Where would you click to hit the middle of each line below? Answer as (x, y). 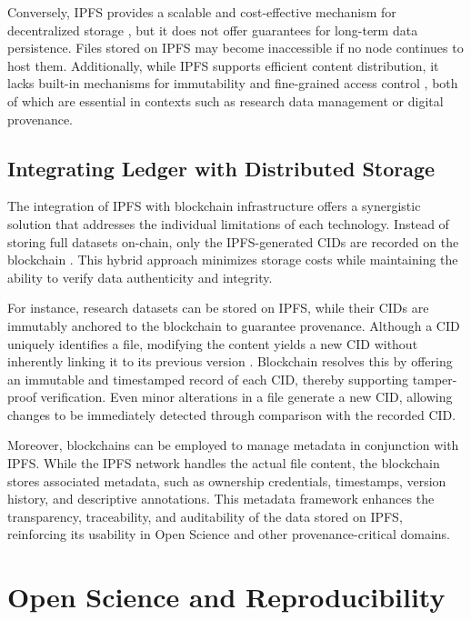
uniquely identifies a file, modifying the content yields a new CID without (213, 343)
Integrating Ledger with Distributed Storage (221, 168)
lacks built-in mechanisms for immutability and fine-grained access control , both (233, 83)
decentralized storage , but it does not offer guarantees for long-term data (213, 30)
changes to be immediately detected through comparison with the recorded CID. (232, 414)
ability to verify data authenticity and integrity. (140, 277)
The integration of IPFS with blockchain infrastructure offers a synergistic (214, 206)
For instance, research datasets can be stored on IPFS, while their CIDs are (218, 308)
